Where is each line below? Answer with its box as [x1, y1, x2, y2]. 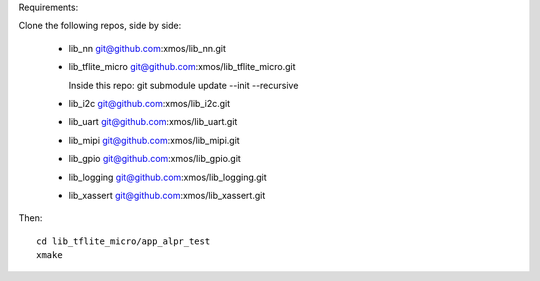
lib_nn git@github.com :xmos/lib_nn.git [68, 42, 227, 54]
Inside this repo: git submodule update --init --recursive [68, 79, 299, 91]
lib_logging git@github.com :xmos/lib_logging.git [68, 171, 267, 183]
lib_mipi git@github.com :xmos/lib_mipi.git [68, 134, 240, 146]
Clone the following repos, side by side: [18, 20, 182, 32]
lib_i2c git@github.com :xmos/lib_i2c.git [68, 97, 231, 109]
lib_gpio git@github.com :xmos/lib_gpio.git [68, 153, 242, 165]
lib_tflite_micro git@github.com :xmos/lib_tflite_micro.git [68, 61, 296, 73]
